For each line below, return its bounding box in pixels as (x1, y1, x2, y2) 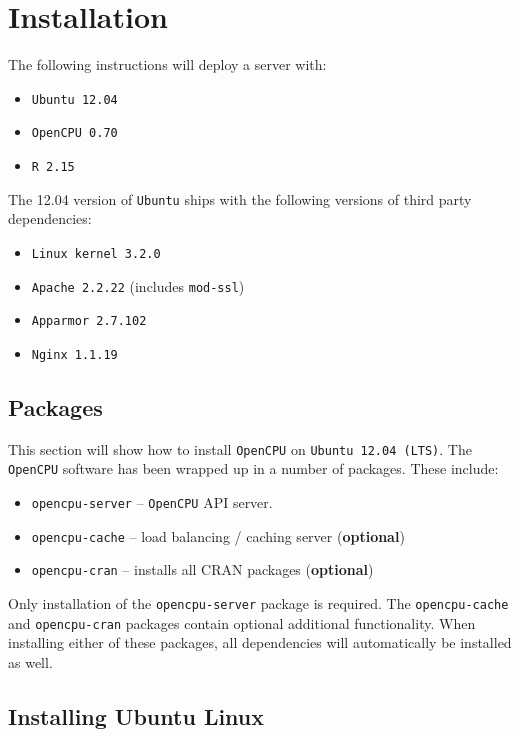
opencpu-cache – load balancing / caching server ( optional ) (31, 525, 405, 546)
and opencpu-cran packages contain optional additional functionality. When (8, 612, 476, 633)
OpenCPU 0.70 (31, 126, 118, 141)
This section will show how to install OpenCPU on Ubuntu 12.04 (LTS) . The (8, 438, 472, 459)
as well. (8, 651, 53, 672)
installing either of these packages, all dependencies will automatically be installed (8, 632, 512, 653)
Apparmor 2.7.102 (31, 314, 147, 329)
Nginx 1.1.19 (31, 347, 118, 362)
